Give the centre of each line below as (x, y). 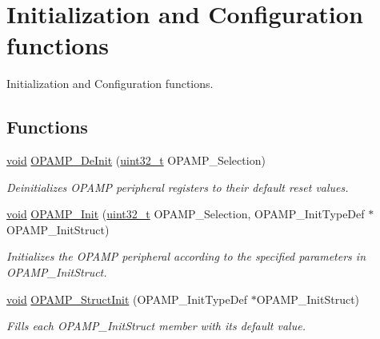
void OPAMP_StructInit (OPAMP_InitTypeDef (127, 299)
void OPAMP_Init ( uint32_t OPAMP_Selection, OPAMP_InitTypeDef (186, 214)
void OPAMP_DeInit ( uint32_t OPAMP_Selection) (136, 160)
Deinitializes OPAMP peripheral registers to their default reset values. (178, 187)
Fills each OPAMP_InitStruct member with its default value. (156, 326)
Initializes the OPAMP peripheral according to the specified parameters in (186, 256)
